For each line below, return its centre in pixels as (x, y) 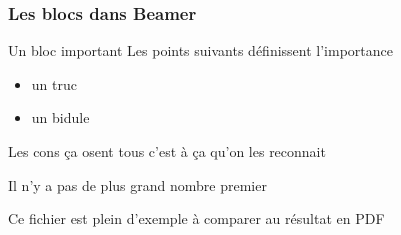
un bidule (60, 117)
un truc (54, 83)
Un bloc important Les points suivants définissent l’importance (200, 50)
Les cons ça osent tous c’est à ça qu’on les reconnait (167, 151)
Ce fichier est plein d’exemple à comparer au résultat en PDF (196, 218)
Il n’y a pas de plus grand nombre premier (137, 184)
